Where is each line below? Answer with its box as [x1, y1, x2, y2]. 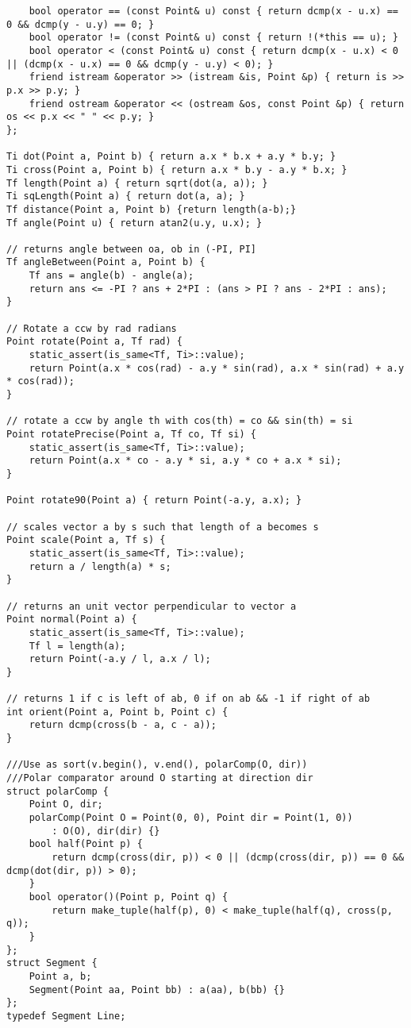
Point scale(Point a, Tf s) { [6, 534, 166, 546]
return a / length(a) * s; [29, 560, 171, 572]
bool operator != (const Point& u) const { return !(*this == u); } [29, 32, 398, 44]
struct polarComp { [6, 785, 109, 797]
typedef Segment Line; [6, 1010, 126, 1022]
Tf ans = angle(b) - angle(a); [29, 270, 194, 282]
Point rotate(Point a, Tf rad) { [6, 336, 182, 348]
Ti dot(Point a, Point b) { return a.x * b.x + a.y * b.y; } [6, 151, 336, 163]
